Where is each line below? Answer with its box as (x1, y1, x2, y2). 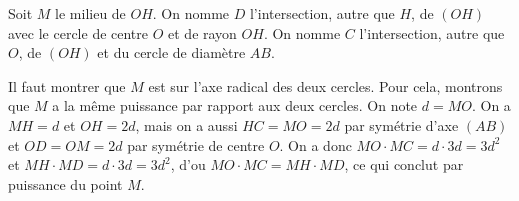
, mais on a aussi (135, 114, 238, 135)
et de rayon (168, 22, 237, 43)
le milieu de (55, 3, 126, 23)
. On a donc (279, 134, 352, 155)
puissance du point (8, 173, 123, 194)
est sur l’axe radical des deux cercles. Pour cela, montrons (148, 75, 503, 96)
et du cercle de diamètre (97, 42, 246, 63)
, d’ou (170, 154, 206, 175)
